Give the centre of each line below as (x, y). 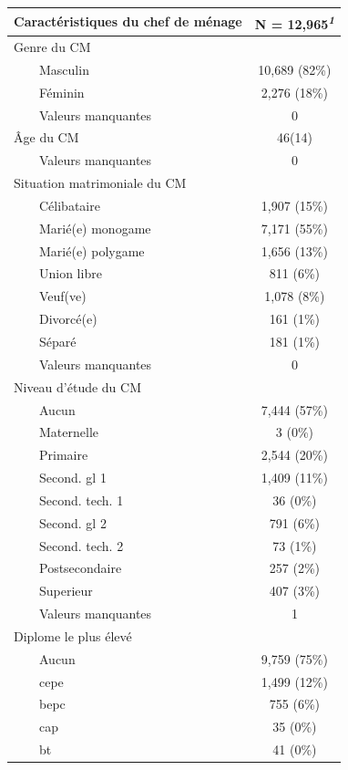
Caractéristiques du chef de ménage (128, 21)
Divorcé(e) (68, 319)
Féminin (61, 92)
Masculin (64, 69)
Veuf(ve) (62, 296)
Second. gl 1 (72, 478)
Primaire (63, 455)
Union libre (70, 273)
